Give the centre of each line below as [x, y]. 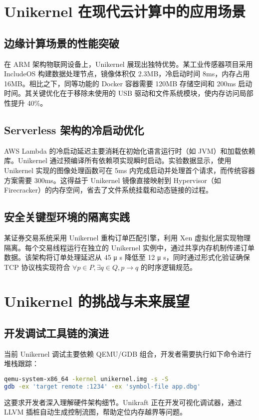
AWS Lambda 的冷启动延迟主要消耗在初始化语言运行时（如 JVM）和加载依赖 [130, 150]
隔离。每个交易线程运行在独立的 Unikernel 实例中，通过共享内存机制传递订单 [129, 247]
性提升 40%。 [26, 103]
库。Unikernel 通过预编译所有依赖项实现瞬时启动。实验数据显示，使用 [118, 160]
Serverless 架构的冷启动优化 [74, 129]
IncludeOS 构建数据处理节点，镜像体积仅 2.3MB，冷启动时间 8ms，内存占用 [127, 74]
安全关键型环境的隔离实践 [67, 217]
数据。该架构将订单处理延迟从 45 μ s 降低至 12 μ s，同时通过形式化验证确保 [127, 257]
